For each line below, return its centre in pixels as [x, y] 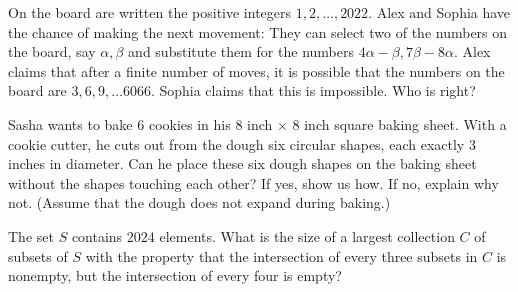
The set [31, 235]
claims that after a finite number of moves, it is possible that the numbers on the [256, 70]
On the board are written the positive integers [150, 12]
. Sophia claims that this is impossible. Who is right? [313, 90]
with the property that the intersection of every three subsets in [281, 255]
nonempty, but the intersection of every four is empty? [175, 275]
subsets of [38, 255]
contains [97, 235]
